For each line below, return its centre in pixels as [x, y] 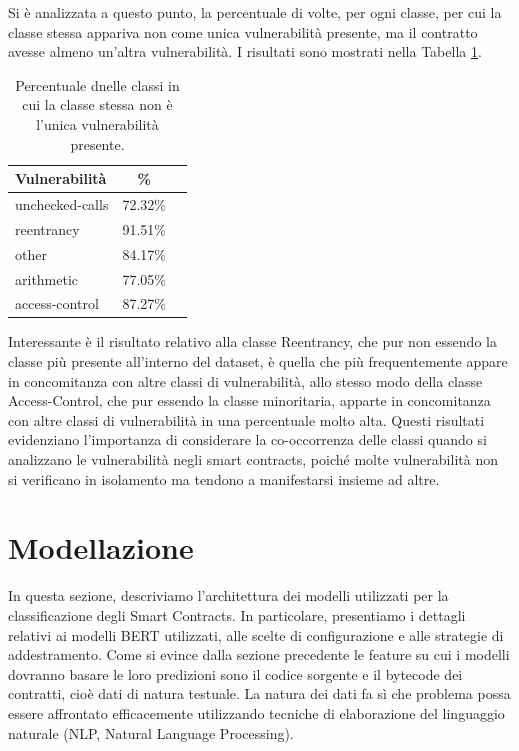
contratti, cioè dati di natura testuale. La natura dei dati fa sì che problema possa [259, 693]
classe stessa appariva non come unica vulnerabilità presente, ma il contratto [243, 31]
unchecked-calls [62, 204]
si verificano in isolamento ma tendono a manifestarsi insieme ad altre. [224, 478]
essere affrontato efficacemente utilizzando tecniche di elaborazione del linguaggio [256, 712]
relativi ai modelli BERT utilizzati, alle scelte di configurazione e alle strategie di [256, 634]
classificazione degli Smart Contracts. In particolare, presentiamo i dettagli [237, 614]
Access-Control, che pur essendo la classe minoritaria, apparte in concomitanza [249, 400]
